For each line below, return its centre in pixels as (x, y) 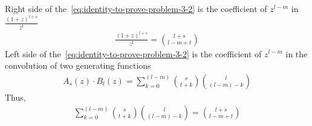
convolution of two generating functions (78, 65)
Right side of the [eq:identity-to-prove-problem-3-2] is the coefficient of (136, 8)
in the (297, 53)
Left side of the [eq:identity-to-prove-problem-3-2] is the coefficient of (133, 53)
